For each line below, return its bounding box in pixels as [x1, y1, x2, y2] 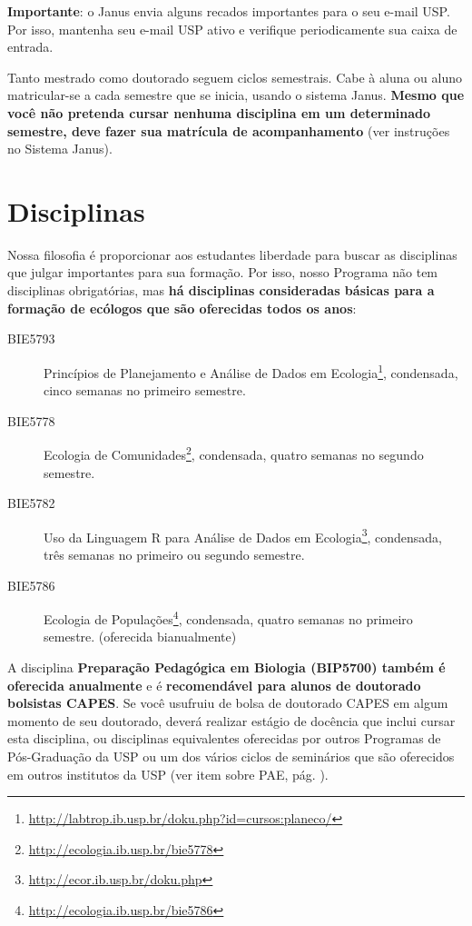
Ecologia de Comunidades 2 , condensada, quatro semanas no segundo [44, 443, 424, 463]
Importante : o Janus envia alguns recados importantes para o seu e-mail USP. [7, 2, 450, 20]
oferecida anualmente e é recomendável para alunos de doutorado [7, 675, 421, 694]
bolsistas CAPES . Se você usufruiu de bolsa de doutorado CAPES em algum [7, 693, 448, 712]
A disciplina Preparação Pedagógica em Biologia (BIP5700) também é [7, 658, 446, 676]
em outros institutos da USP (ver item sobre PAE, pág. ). [7, 764, 329, 783]
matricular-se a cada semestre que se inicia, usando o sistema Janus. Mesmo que [7, 85, 465, 105]
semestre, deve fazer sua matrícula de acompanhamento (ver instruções [7, 121, 450, 140]
